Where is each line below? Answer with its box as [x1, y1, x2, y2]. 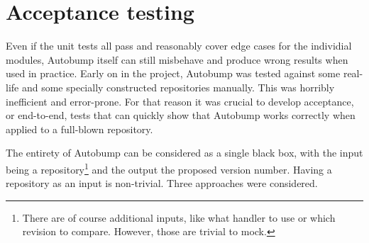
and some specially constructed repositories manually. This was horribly [21, 79, 335, 94]
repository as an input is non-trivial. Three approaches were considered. [6, 176, 318, 191]
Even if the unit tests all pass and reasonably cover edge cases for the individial [6, 38, 352, 53]
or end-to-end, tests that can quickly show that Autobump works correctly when [6, 108, 356, 123]
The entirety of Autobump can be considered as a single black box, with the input [6, 145, 363, 160]
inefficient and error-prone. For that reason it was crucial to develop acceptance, [6, 94, 354, 108]
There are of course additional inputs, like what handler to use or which [22, 210, 336, 225]
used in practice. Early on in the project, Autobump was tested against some [6, 66, 341, 81]
